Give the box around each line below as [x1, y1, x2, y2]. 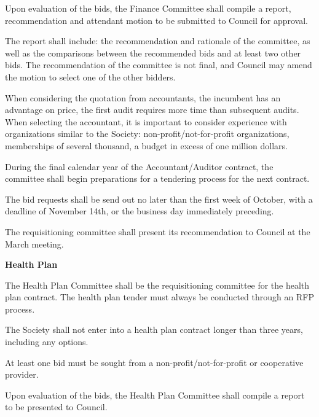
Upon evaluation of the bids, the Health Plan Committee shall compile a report [5, 388, 305, 401]
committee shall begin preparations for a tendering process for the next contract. [5, 172, 310, 185]
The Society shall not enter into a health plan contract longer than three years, [5, 323, 303, 336]
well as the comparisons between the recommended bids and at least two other [5, 46, 301, 59]
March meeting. [5, 237, 64, 250]
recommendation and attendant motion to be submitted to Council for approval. [5, 14, 308, 26]
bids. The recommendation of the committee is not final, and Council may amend [5, 58, 312, 71]
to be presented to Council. [5, 400, 108, 413]
